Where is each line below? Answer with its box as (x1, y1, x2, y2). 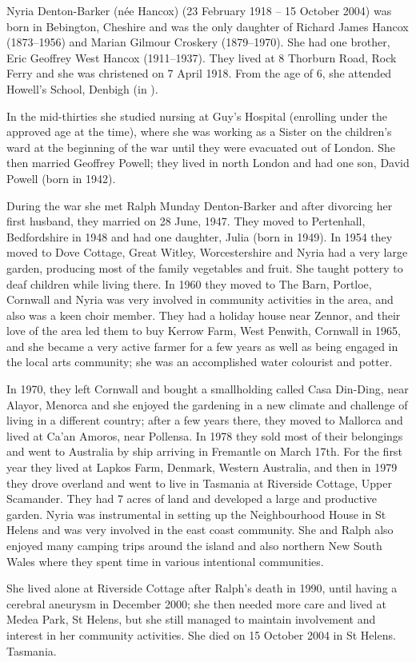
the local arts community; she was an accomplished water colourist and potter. (6, 353, 393, 370)
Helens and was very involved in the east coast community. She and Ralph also (6, 521, 394, 538)
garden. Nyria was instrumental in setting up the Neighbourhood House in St (6, 505, 386, 522)
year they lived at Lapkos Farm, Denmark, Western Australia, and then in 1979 (6, 459, 398, 476)
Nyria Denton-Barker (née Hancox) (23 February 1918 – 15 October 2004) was (6, 2, 392, 18)
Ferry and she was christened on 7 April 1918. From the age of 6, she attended (6, 65, 392, 82)
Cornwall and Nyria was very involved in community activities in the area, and (6, 291, 394, 308)
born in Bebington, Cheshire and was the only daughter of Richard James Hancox (6, 18, 409, 34)
